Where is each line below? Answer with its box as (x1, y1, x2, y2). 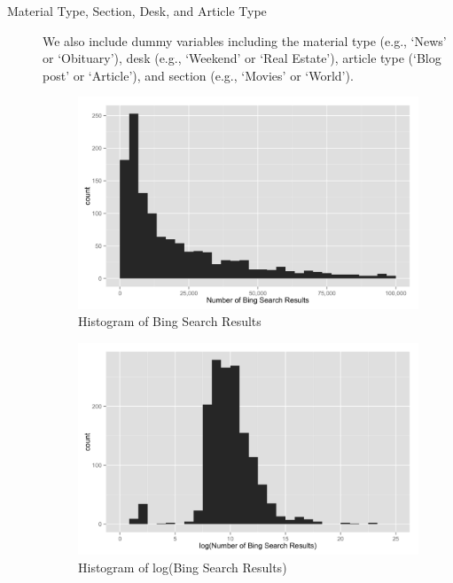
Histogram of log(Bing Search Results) (78, 557, 287, 576)
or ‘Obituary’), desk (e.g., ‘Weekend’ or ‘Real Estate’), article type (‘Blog (43, 49, 441, 67)
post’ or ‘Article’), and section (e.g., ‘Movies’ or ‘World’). (43, 66, 354, 84)
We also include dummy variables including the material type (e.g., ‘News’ (43, 31, 447, 50)
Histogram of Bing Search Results (78, 312, 262, 330)
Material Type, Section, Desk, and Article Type (7, 2, 267, 19)
